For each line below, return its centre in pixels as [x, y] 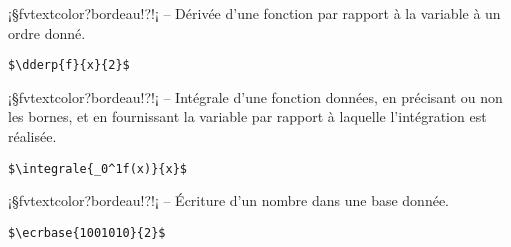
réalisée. [32, 136]
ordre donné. [47, 32]
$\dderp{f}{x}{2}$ [69, 65]
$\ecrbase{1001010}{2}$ [87, 232]
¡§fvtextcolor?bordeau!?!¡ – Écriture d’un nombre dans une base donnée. [228, 200]
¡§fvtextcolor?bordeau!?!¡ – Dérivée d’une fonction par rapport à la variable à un [254, 13]
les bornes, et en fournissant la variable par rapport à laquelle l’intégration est [247, 116]
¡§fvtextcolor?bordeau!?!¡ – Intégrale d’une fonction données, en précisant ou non [255, 96]
